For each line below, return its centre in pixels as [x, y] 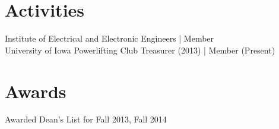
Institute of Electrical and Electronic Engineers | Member [110, 38]
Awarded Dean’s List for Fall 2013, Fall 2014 [86, 119]
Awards [36, 91]
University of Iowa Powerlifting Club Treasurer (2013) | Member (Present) [140, 50]
